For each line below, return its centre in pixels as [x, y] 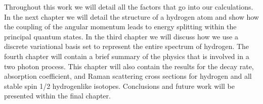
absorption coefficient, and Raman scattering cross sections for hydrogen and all [128, 76]
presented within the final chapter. [57, 96]
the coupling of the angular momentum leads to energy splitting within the [120, 27]
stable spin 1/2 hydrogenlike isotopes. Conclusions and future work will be [119, 86]
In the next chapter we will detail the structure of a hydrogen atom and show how [131, 16]
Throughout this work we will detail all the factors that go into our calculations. [129, 7]
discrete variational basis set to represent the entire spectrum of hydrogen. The [127, 46]
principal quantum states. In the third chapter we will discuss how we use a [121, 36]
